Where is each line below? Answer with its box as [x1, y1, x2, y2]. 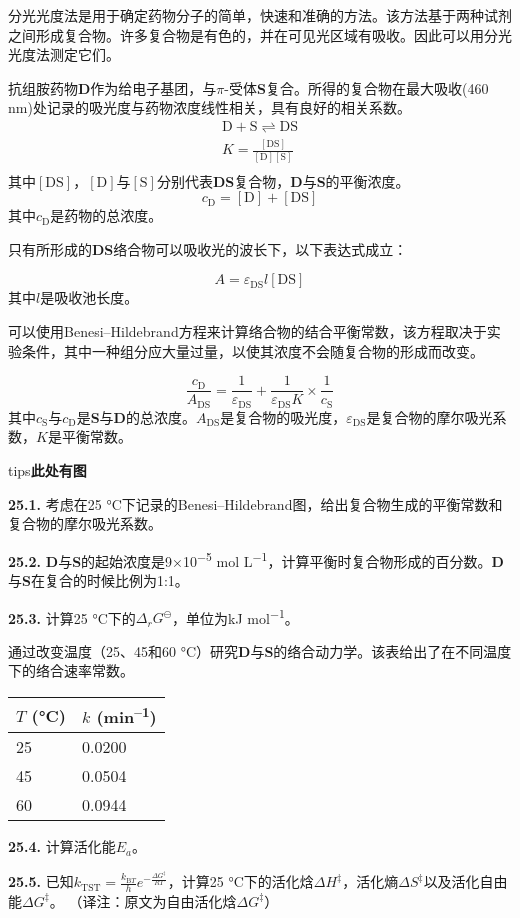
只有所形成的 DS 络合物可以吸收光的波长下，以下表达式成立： [8, 238, 408, 259]
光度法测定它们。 [8, 44, 120, 65]
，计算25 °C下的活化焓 [167, 871, 314, 892]
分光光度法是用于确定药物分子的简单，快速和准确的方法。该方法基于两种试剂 [8, 5, 512, 25]
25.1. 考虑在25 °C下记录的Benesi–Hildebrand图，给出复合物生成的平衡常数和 [8, 493, 503, 514]
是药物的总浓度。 [50, 205, 163, 226]
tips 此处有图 [8, 459, 87, 480]
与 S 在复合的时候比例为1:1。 [8, 569, 189, 590]
